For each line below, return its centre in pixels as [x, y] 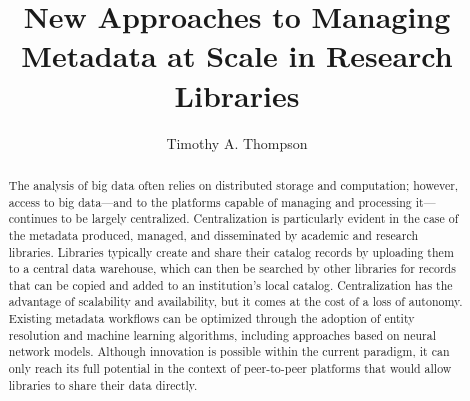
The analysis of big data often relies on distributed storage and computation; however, [233, 184]
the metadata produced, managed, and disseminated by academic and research [213, 234]
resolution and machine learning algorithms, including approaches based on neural [222, 334]
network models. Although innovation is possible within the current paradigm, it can [229, 351]
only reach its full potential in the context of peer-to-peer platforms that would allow [230, 368]
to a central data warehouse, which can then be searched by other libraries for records [232, 268]
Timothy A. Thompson [237, 142]
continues [33, 218]
